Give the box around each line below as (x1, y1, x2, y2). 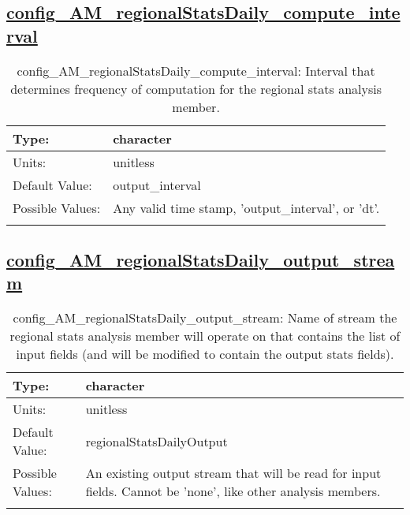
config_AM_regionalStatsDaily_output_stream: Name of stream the (13, 308, 397, 327)
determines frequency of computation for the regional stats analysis (10, 79, 382, 98)
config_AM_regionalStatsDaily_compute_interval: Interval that (17, 61, 375, 80)
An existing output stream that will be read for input (85, 464, 382, 483)
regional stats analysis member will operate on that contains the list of (9, 327, 401, 345)
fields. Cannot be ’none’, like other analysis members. (85, 482, 381, 501)
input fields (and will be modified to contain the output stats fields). (16, 345, 394, 364)
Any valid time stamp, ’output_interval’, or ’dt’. (113, 198, 380, 217)
